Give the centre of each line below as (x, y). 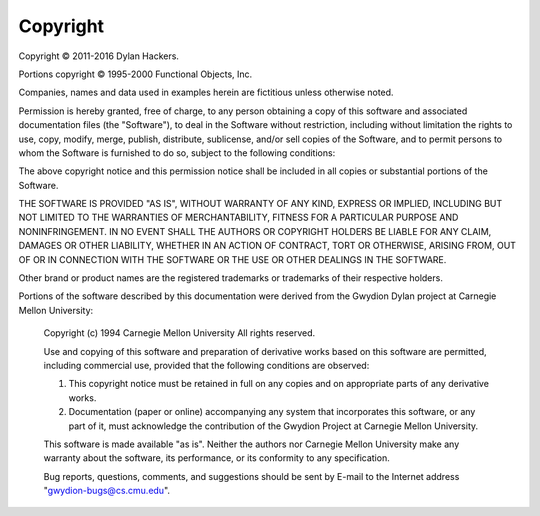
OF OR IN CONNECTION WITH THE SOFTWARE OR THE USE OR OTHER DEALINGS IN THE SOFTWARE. (232, 259)
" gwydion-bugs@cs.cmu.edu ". (106, 491)
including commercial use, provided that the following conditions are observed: (206, 365)
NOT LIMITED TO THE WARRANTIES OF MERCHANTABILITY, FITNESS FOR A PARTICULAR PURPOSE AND (238, 217)
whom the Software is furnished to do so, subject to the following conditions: (177, 152)
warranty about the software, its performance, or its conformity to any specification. (216, 458)
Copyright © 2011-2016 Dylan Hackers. (99, 56)
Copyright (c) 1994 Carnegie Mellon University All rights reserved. (179, 333)
